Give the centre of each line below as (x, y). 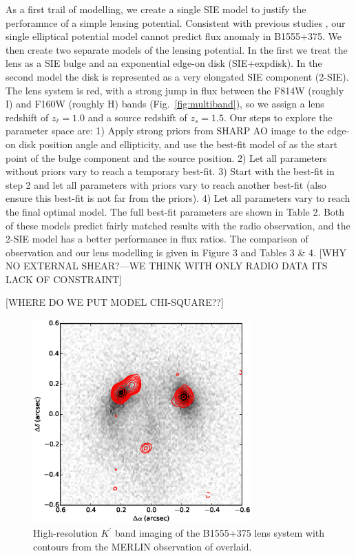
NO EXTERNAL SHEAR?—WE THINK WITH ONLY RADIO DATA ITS (167, 266)
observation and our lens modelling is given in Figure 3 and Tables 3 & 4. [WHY (176, 252)
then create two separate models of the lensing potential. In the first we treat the (177, 49)
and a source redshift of (137, 117)
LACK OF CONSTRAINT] (64, 279)
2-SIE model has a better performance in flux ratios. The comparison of (157, 239)
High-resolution (65, 533)
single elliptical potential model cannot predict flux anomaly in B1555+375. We (174, 36)
